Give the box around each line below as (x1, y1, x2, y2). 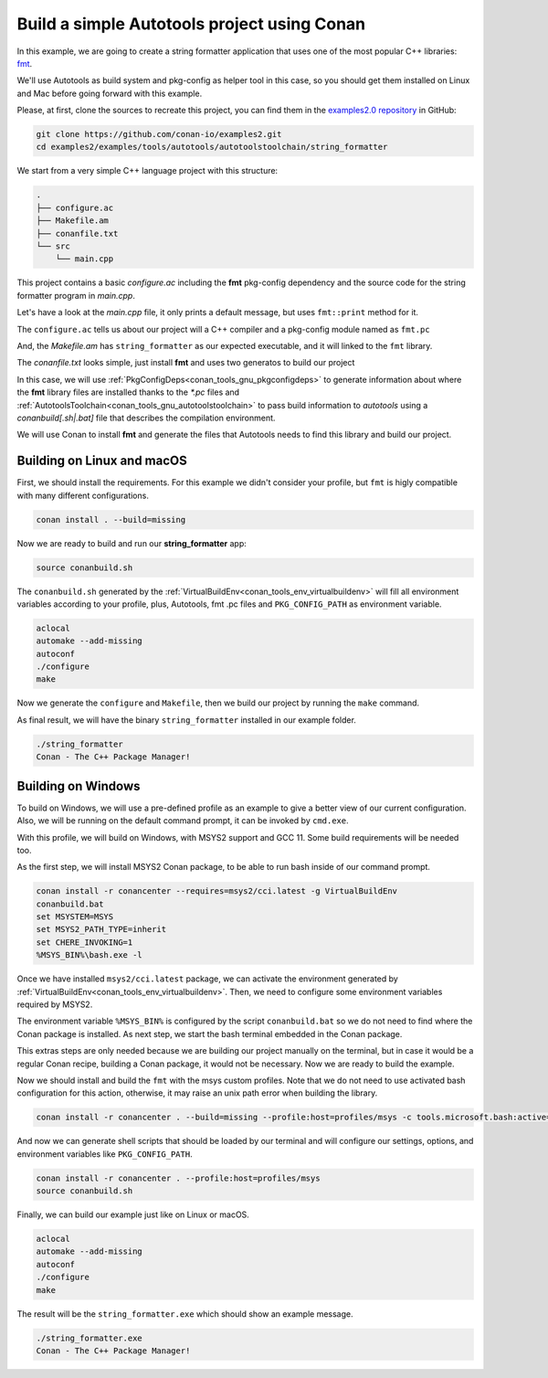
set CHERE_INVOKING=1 (36, 937, 133, 948)
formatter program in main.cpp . (16, 290, 136, 301)
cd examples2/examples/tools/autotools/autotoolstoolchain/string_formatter (36, 142, 388, 153)
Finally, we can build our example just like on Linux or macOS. (16, 1209, 250, 1220)
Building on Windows (16, 778, 141, 794)
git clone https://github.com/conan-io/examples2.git (36, 129, 282, 140)
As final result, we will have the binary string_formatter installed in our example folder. (16, 714, 356, 726)
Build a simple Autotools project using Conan (16, 14, 366, 34)
